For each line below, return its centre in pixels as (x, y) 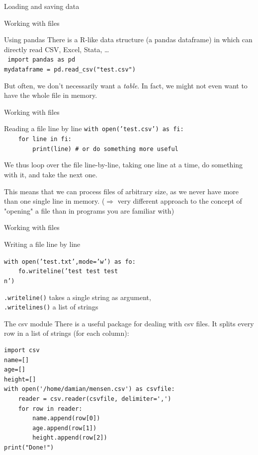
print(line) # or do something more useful (105, 149)
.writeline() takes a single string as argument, (78, 297)
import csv (22, 350)
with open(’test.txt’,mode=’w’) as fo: (70, 262)
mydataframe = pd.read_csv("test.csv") (70, 70)
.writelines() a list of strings (51, 307)
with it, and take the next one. (51, 175)
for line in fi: (45, 139)
